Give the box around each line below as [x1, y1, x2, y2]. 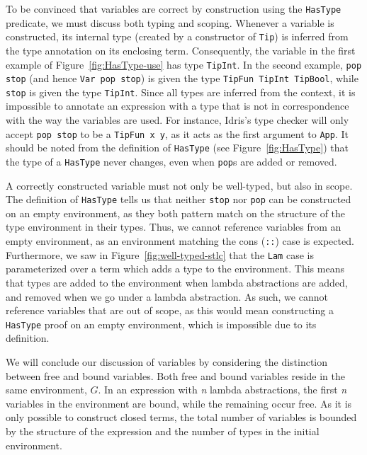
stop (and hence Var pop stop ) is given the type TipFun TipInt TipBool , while [6, 71, 358, 86]
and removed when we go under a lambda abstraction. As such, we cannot [6, 289, 328, 304]
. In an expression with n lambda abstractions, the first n [98, 382, 347, 397]
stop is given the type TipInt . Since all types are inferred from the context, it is [6, 84, 356, 99]
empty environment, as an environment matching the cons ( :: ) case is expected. [6, 234, 354, 248]
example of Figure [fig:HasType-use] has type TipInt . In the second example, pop [6, 57, 362, 71]
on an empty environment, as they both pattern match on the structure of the [6, 205, 346, 220]
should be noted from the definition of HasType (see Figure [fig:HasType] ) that [6, 140, 349, 155]
